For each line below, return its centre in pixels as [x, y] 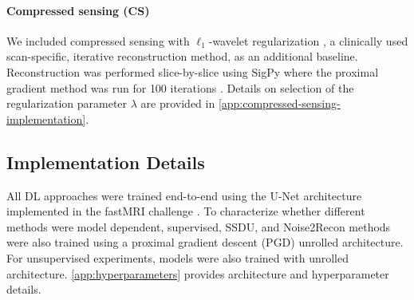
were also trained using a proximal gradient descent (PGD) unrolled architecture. [205, 242]
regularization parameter [67, 103]
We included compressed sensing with [98, 40]
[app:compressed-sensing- [279, 103]
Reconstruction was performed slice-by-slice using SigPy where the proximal [193, 71]
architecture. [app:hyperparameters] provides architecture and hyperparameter [198, 273]
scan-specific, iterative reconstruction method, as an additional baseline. [182, 56]
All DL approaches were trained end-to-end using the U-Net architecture [184, 195]
